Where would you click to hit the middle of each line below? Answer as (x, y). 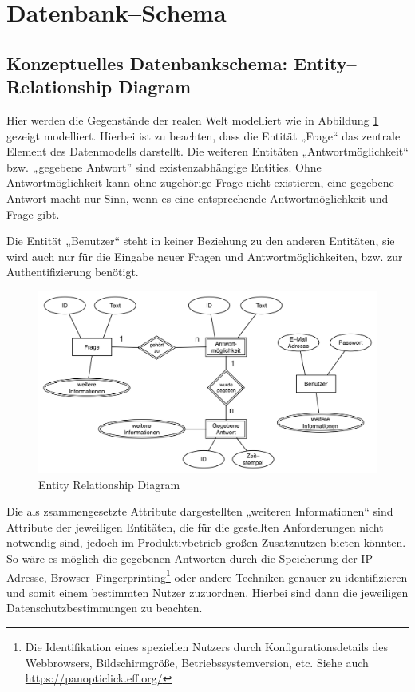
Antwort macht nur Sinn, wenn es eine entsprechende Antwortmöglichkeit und (198, 198)
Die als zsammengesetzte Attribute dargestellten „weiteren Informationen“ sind (200, 511)
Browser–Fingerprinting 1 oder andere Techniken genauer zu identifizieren (229, 575)
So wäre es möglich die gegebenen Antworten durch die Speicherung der (182, 558)
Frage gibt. (33, 214)
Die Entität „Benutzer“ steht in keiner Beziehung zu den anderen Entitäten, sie (201, 241)
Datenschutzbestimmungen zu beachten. (105, 608)
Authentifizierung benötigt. (73, 272)
